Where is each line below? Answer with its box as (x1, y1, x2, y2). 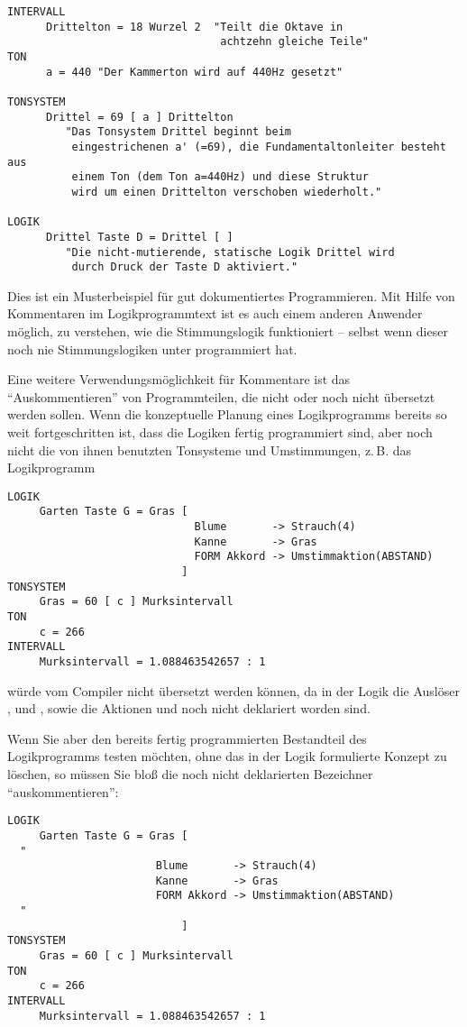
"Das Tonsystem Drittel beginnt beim (65, 125, 291, 139)
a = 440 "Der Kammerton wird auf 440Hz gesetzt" (45, 65, 343, 78)
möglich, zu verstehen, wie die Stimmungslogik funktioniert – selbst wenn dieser (7, 322, 448, 340)
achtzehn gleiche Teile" (220, 35, 369, 49)
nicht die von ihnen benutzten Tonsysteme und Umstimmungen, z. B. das (7, 440, 412, 459)
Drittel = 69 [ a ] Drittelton (45, 110, 233, 124)
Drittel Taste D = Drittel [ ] (45, 230, 233, 243)
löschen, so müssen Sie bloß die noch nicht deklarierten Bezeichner (7, 765, 373, 783)
